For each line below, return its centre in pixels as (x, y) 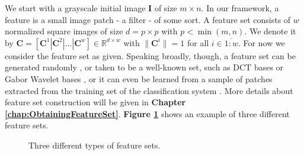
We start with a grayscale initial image (75, 8)
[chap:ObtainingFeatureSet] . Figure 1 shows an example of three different (147, 113)
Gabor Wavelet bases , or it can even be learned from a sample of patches (139, 78)
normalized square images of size (64, 31)
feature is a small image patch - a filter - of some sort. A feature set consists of (148, 19)
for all (198, 42)
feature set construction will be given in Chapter (95, 102)
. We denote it (270, 31)
